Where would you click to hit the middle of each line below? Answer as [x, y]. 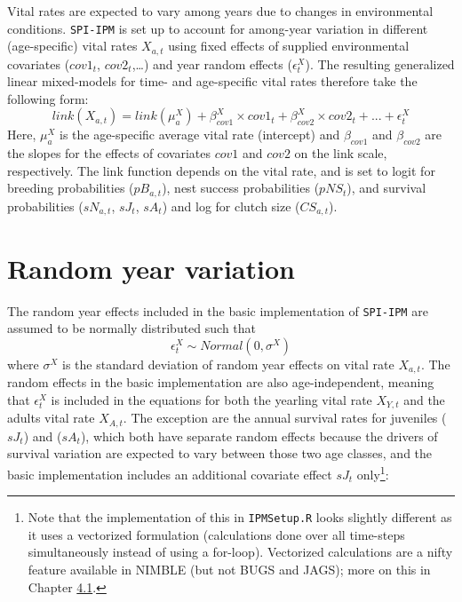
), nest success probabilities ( [241, 188]
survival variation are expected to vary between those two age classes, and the [220, 453]
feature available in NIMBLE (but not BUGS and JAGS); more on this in [229, 569]
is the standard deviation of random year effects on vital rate [228, 364]
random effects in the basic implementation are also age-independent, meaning [221, 382]
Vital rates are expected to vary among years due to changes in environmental [220, 11]
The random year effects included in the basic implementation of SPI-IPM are [218, 310]
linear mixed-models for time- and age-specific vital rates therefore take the [212, 81]
